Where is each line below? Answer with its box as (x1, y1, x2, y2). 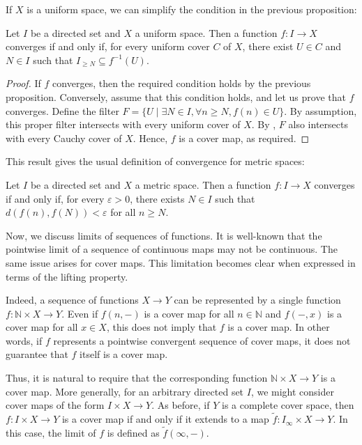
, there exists (130, 191, 185, 205)
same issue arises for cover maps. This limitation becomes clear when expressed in (6, 255, 356, 270)
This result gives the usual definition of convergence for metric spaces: (6, 154, 305, 169)
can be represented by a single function (174, 292, 341, 307)
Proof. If (6, 76, 41, 91)
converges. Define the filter (6, 103, 119, 118)
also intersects (288, 117, 348, 132)
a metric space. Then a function (135, 177, 271, 192)
